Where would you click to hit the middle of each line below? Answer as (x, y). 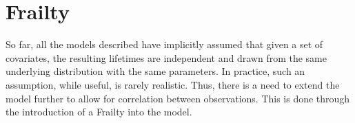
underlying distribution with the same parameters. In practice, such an (155, 71)
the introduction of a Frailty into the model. (99, 112)
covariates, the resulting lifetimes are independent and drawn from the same (166, 57)
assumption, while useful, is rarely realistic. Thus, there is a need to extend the (173, 84)
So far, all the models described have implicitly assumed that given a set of (164, 44)
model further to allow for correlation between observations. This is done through (178, 98)
